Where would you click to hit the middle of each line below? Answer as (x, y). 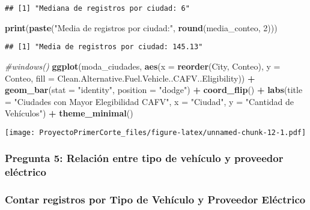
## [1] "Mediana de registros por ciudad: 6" (97, 8)
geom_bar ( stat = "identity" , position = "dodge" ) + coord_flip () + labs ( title (154, 90)
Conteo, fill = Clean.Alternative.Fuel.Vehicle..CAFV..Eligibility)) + (130, 78)
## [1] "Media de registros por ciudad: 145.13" (104, 47)
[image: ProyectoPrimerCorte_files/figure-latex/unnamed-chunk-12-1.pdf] (156, 132)
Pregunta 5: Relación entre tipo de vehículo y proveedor (144, 158)
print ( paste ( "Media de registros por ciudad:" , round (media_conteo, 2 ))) (141, 27)
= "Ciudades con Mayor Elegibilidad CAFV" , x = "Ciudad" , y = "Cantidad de (150, 101)
